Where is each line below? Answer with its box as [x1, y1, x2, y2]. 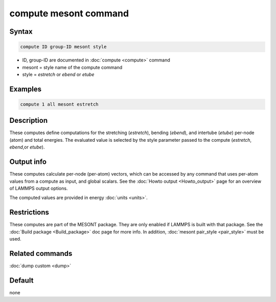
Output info [9, 158, 47, 166]
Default [9, 276, 34, 285]
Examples [9, 84, 42, 93]
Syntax [9, 27, 33, 36]
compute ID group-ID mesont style [20, 44, 107, 50]
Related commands [9, 249, 73, 258]
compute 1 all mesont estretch [20, 101, 99, 107]
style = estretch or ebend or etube [22, 71, 95, 77]
